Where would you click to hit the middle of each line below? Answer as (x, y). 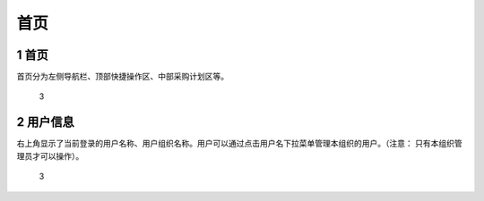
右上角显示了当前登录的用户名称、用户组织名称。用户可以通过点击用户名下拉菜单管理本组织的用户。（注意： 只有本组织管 (239, 144)
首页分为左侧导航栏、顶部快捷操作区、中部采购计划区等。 (122, 77)
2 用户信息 (46, 122)
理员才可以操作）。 (50, 155)
